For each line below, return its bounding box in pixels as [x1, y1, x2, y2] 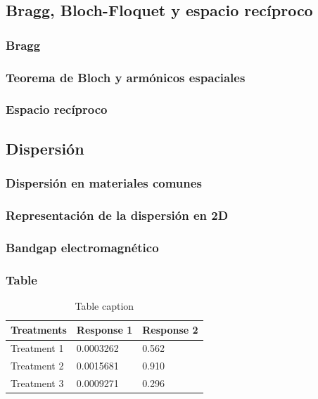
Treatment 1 [11, 341, 64, 355]
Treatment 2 [11, 358, 64, 373]
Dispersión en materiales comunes [6, 174, 202, 192]
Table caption [75, 298, 134, 313]
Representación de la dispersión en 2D [6, 206, 229, 223]
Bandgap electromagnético [6, 238, 159, 256]
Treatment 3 [11, 375, 64, 390]
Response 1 [76, 322, 133, 337]
